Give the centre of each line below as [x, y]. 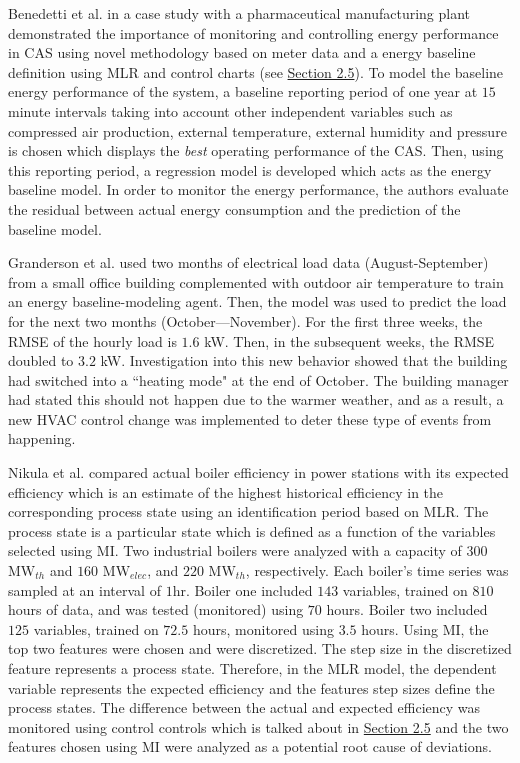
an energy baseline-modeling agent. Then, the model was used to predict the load [257, 301]
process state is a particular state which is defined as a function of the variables [252, 530]
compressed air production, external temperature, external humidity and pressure [257, 130]
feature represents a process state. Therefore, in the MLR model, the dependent [252, 668]
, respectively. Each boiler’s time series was [377, 570]
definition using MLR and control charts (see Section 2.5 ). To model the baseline [256, 71]
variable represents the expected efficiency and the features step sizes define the [251, 687]
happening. [42, 438]
